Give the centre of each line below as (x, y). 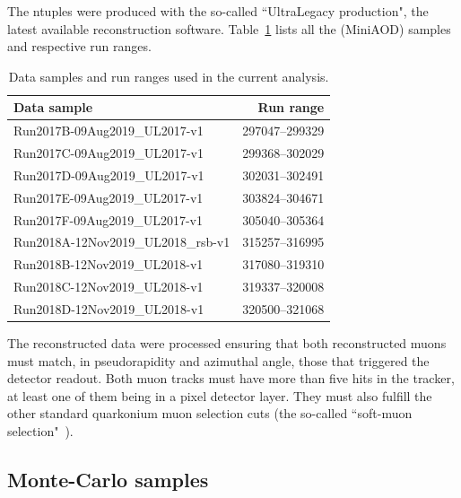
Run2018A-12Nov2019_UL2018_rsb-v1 (122, 242)
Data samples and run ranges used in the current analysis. (169, 76)
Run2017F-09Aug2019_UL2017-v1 (108, 219)
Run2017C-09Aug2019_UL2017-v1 (109, 153)
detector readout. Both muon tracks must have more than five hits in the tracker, (231, 378)
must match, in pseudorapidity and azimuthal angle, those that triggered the (218, 360)
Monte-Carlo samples (108, 480)
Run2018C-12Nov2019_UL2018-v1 (109, 287)
